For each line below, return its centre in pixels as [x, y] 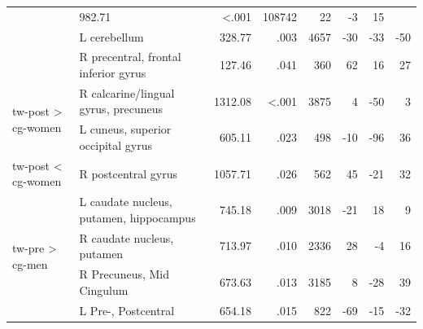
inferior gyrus [113, 73]
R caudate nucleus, [126, 237]
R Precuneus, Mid [124, 274]
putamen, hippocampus [137, 217]
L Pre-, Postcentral [127, 310]
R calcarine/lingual [127, 92]
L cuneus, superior [125, 129]
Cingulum [104, 290]
